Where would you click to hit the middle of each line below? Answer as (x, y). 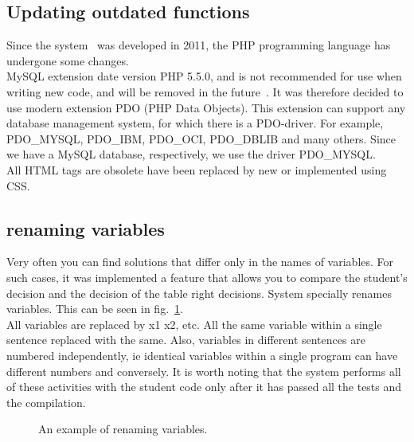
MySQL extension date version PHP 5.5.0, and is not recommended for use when (204, 76)
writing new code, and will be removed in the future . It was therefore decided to (205, 91)
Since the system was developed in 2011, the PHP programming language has (199, 45)
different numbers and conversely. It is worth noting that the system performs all (204, 371)
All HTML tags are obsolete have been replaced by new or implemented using (197, 169)
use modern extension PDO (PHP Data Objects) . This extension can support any (206, 107)
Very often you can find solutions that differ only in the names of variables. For (200, 262)
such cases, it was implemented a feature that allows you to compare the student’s (207, 277)
